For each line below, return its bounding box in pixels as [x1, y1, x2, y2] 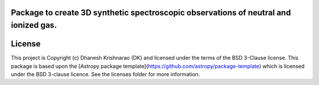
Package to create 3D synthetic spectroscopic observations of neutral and [11, 8, 291, 18]
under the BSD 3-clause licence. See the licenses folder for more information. [11, 70, 200, 77]
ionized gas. [11, 21, 57, 30]
